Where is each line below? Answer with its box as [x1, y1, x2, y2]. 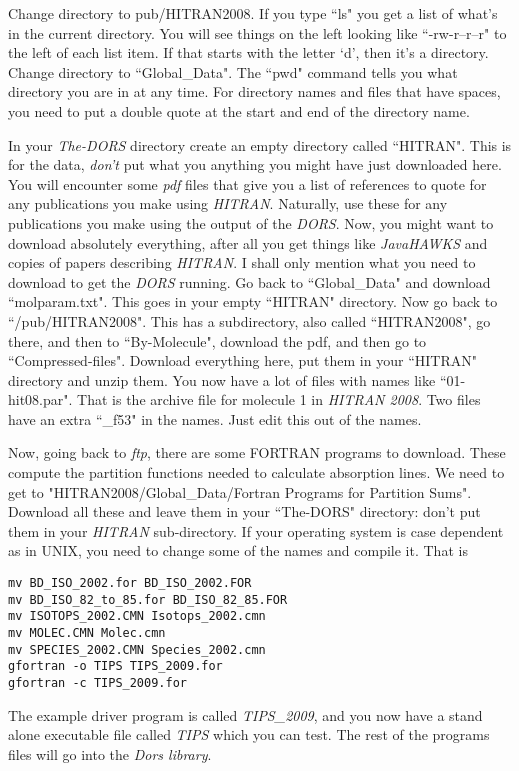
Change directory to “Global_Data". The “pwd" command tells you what [8, 61, 458, 82]
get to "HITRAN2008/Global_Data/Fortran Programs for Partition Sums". [8, 481, 472, 502]
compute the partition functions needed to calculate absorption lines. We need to [8, 462, 505, 483]
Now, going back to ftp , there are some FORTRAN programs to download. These [8, 442, 506, 463]
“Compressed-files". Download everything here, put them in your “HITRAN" [8, 350, 477, 371]
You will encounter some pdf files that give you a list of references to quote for [8, 173, 487, 194]
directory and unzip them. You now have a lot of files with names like [8, 369, 436, 390]
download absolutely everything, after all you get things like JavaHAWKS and [8, 232, 488, 253]
